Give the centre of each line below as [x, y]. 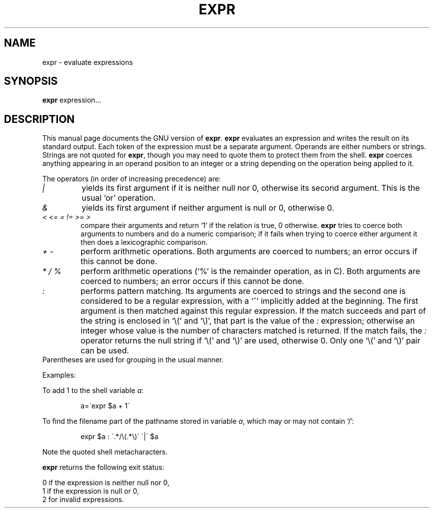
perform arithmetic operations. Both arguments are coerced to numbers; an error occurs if [249, 252]
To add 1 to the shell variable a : [93, 391]
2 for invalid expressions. [83, 500]
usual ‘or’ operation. [119, 198]
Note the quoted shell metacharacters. [105, 452]
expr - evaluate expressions [88, 62]
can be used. [105, 351]
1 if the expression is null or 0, [91, 491]
